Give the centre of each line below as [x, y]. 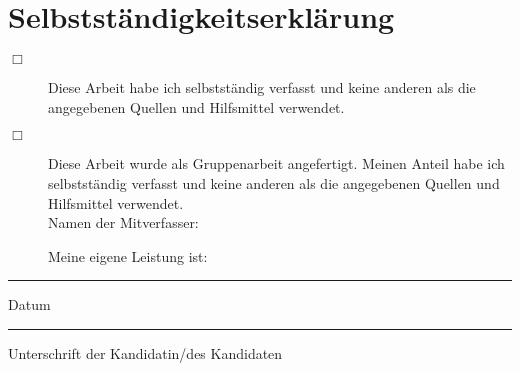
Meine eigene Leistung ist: [128, 255]
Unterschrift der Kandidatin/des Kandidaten [145, 352]
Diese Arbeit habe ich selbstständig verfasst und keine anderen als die [262, 87]
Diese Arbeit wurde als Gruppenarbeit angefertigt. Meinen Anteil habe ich [276, 163]
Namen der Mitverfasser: [123, 222]
